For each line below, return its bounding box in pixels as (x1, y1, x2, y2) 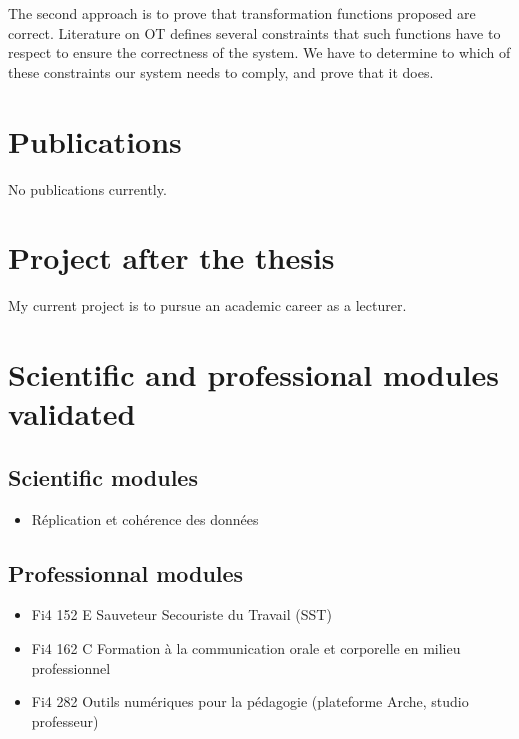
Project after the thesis (8, 237, 335, 278)
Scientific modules (8, 461, 198, 492)
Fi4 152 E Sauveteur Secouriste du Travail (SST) (31, 604, 332, 625)
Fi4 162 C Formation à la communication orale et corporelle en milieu (31, 637, 461, 658)
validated (8, 393, 136, 434)
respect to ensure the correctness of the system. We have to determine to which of (8, 42, 511, 63)
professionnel (31, 657, 111, 678)
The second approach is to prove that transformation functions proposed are (8, 3, 476, 23)
